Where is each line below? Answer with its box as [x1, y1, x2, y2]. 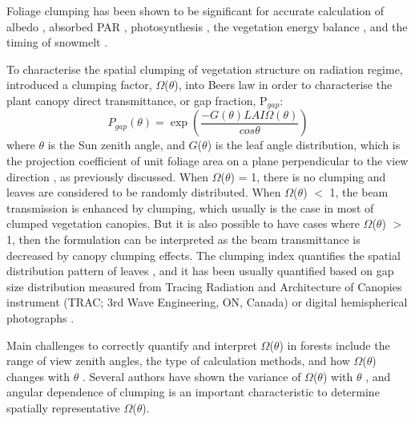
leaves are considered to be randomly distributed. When [6, 184, 281, 201]
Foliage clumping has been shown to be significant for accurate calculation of [6, 2, 385, 18]
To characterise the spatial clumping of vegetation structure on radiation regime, [6, 60, 403, 77]
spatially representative [6, 399, 120, 416]
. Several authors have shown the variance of [82, 367, 301, 384]
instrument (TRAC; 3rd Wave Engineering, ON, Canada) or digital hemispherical [6, 294, 408, 310]
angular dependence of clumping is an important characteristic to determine [6, 383, 380, 400]
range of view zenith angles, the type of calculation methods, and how [6, 352, 350, 369]
